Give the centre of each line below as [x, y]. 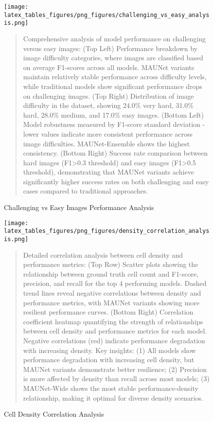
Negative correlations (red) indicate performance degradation [114, 340]
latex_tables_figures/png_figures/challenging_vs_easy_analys [107, 15]
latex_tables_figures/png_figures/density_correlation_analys [107, 231]
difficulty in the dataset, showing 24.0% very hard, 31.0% [108, 105]
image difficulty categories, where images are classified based [113, 58]
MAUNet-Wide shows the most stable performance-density [111, 388]
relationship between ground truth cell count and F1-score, [111, 273]
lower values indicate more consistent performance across [108, 133]
